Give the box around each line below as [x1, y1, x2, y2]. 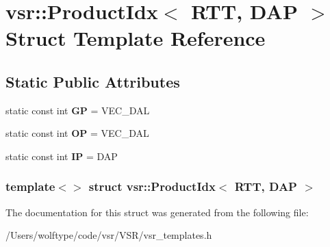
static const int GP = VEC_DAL [5, 103, 150, 117]
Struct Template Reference [5, 24, 266, 52]
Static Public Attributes [5, 70, 180, 92]
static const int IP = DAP [5, 148, 118, 163]
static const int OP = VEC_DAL [5, 126, 149, 140]
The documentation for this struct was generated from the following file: [5, 205, 309, 219]
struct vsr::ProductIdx [88, 178, 216, 195]
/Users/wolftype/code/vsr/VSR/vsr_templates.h [5, 228, 212, 242]
